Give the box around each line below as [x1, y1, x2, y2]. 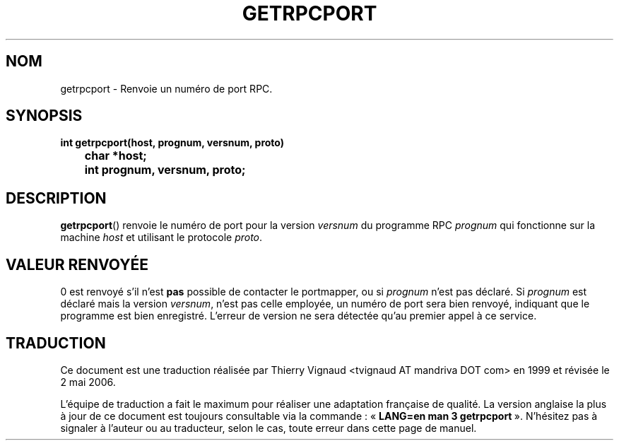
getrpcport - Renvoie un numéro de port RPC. [60, 82, 273, 95]
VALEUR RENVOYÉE [6, 255, 148, 274]
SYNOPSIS [6, 107, 83, 125]
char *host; [84, 148, 147, 163]
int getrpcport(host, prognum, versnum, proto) [60, 136, 285, 149]
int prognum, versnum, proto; [84, 163, 246, 177]
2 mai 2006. [60, 375, 116, 388]
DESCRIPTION [6, 189, 107, 207]
